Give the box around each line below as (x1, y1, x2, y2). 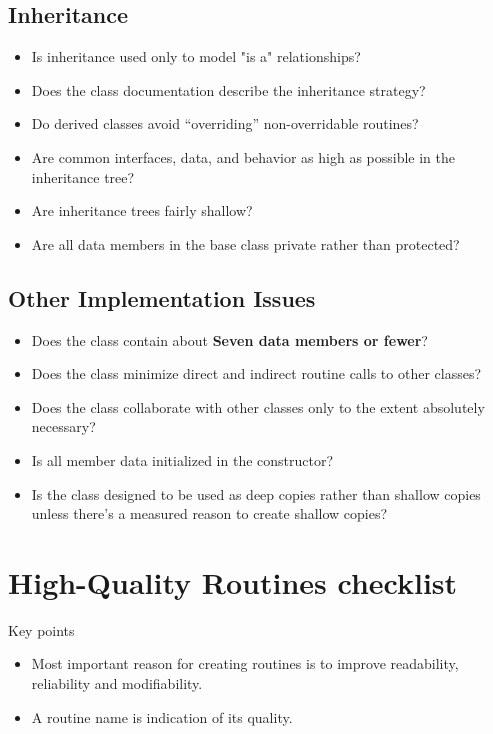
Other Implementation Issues (8, 282, 316, 313)
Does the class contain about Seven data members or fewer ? (31, 329, 428, 350)
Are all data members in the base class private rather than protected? (31, 233, 460, 254)
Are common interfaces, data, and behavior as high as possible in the (31, 146, 456, 167)
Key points (8, 619, 75, 640)
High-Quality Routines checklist (8, 561, 458, 602)
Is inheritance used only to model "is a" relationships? (31, 46, 361, 67)
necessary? (31, 416, 96, 437)
